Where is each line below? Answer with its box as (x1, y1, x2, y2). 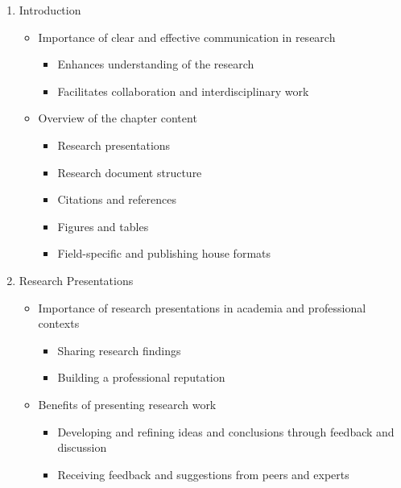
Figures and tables (57, 217, 149, 234)
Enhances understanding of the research (57, 56, 254, 72)
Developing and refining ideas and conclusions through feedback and (57, 423, 395, 440)
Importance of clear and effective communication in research (38, 28, 336, 45)
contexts (38, 315, 80, 332)
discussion (57, 439, 107, 456)
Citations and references (57, 191, 177, 208)
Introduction (19, 2, 81, 18)
